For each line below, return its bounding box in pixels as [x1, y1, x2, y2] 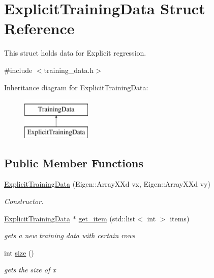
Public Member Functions [4, 155, 143, 170]
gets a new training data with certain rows [4, 230, 135, 241]
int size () [4, 247, 34, 258]
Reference [4, 18, 75, 39]
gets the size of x [4, 264, 56, 275]
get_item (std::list [78, 213, 136, 223]
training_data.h [44, 64, 94, 75]
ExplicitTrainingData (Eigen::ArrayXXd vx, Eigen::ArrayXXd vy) [4, 179, 210, 189]
